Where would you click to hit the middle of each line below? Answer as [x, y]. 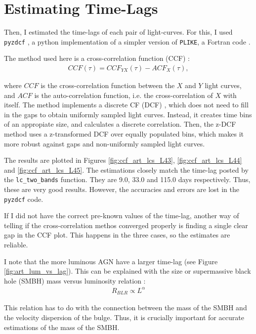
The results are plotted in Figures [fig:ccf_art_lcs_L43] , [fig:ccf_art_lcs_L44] [123, 160]
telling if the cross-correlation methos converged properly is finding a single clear [126, 225]
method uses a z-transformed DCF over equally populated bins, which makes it [124, 133]
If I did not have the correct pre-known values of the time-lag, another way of [122, 215]
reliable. [16, 245]
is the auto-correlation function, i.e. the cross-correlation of [124, 95]
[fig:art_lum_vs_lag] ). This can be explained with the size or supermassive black [128, 271]
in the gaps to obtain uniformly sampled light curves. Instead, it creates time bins [128, 114]
